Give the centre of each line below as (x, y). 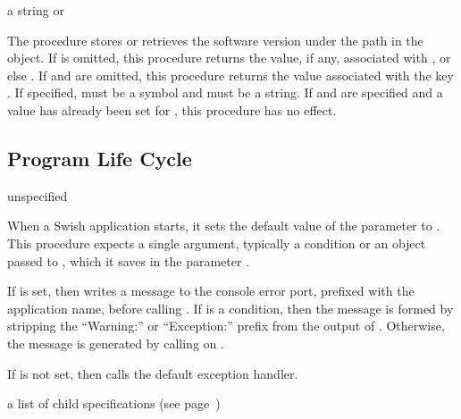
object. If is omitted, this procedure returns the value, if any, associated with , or (229, 58)
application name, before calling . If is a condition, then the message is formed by (230, 308)
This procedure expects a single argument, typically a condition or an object (217, 243)
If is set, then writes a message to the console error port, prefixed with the (211, 291)
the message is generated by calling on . (116, 343)
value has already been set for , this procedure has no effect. (172, 109)
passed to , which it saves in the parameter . (129, 260)
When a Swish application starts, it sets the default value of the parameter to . (224, 226)
